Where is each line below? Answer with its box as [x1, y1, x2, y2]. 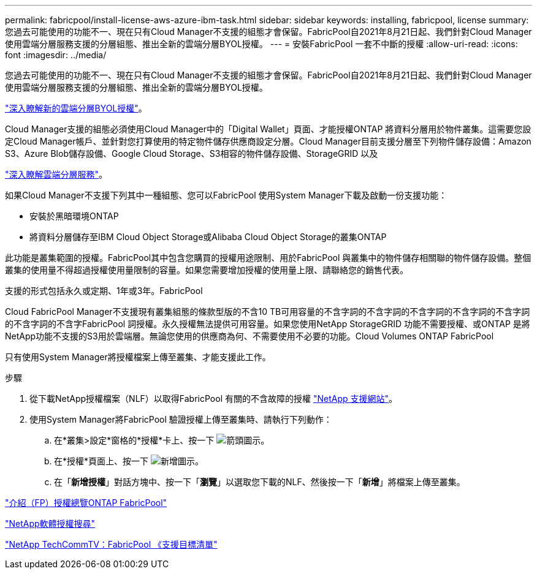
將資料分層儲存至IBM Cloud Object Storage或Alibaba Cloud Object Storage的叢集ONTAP [29, 232, 387, 242]
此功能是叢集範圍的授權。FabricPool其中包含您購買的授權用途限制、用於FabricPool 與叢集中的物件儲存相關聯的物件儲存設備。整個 [5, 252, 531, 263]
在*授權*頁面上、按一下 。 [54, 456, 204, 466]
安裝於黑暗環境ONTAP [29, 211, 119, 221]
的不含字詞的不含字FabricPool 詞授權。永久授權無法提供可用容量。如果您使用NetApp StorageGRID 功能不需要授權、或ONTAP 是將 [5, 319, 530, 329]
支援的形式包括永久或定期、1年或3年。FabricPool [5, 285, 203, 296]
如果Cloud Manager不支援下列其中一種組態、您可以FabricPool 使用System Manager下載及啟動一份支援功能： [5, 190, 447, 200]
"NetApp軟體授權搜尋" [5, 518, 96, 529]
